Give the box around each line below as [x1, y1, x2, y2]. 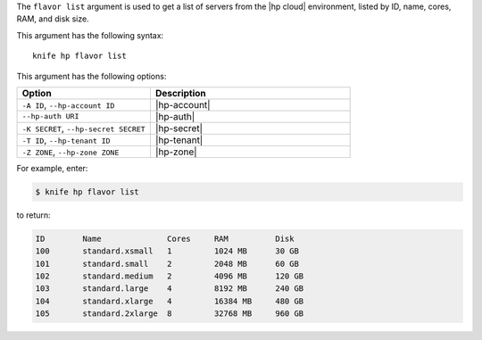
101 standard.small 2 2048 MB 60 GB [35, 259, 299, 269]
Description [154, 87, 207, 99]
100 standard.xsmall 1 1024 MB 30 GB [35, 246, 299, 256]
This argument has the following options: [16, 70, 167, 81]
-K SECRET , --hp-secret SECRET [21, 121, 146, 134]
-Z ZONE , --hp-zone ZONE [21, 145, 120, 158]
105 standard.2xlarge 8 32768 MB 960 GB [35, 309, 304, 319]
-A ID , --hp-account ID [21, 98, 115, 111]
